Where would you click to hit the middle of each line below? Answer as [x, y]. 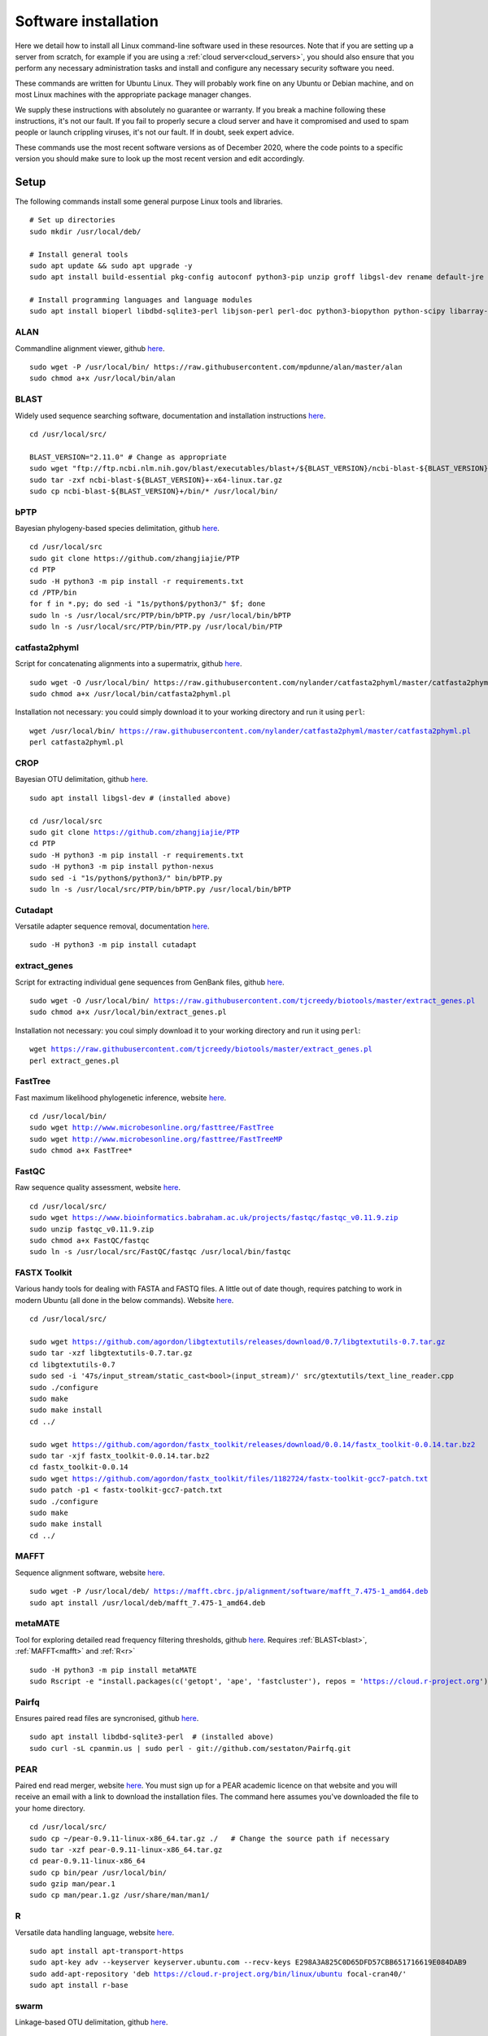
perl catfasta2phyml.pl [77, 742]
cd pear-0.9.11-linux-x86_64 [87, 1861]
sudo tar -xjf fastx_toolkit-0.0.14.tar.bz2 [120, 1455]
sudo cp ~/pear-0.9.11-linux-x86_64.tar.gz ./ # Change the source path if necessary [210, 1838]
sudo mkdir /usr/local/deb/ [85, 231]
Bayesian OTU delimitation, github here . [81, 779]
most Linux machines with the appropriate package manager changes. [133, 94]
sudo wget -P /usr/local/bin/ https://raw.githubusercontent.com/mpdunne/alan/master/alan [216, 367]
